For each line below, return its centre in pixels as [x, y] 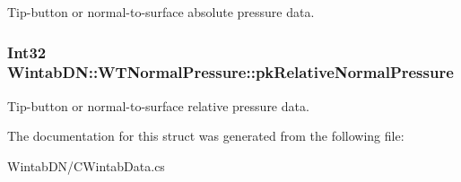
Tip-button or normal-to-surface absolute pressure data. [161, 12]
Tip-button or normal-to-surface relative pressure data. [158, 105]
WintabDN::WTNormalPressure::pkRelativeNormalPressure [230, 72]
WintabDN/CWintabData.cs [86, 165]
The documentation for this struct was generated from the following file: [206, 136]
